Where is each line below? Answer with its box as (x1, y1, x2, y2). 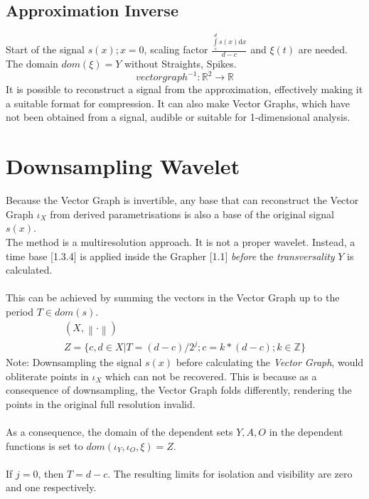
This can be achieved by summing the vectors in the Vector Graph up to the (6, 290, 340, 305)
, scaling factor (144, 42, 208, 57)
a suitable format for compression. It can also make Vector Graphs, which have (6, 95, 351, 110)
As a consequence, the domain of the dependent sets (6, 424, 233, 439)
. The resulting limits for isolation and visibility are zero (107, 466, 353, 481)
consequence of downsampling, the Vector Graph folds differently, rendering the (6, 382, 352, 397)
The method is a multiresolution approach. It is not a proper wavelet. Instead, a (6, 234, 355, 249)
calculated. (6, 262, 53, 277)
